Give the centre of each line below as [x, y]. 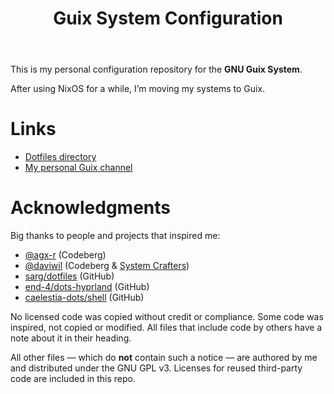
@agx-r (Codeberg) [65, 255]
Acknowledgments [91, 208]
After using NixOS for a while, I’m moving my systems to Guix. [138, 89]
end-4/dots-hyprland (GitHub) [87, 287]
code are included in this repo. [73, 379]
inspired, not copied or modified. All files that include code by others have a [166, 328]
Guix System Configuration [168, 18]
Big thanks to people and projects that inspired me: [115, 236]
